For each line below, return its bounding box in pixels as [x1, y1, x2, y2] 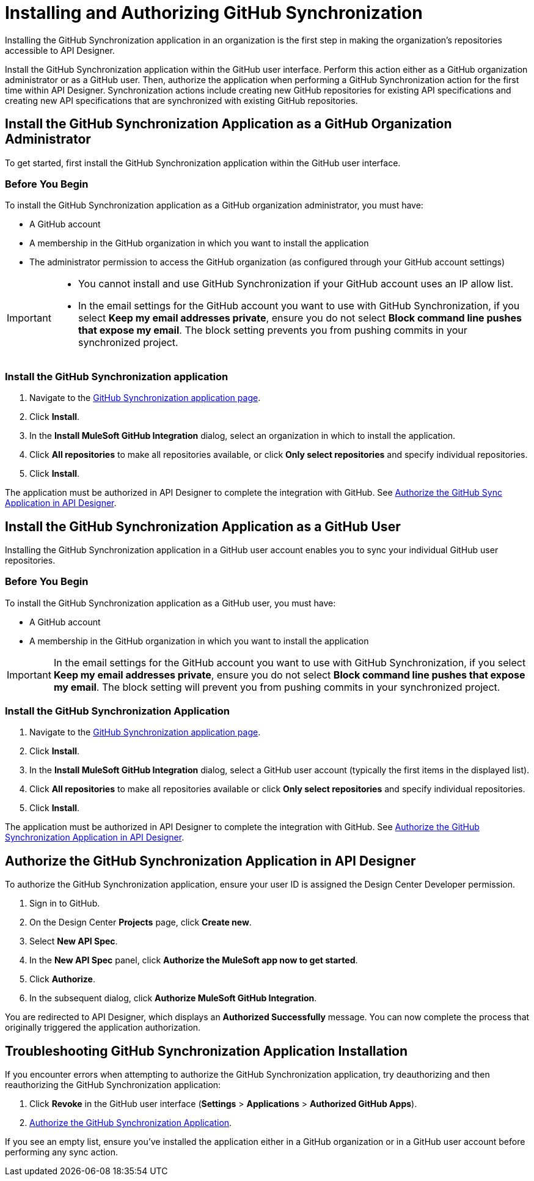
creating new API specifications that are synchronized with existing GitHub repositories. [5, 95, 358, 106]
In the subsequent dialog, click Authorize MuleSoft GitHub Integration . [29, 993, 317, 1004]
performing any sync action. [5, 1147, 119, 1158]
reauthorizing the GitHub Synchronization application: [5, 1080, 221, 1091]
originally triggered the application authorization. [5, 1022, 201, 1033]
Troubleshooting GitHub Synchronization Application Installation [5, 1043, 408, 1059]
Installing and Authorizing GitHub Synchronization [5, 2, 423, 23]
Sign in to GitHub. [29, 898, 100, 909]
